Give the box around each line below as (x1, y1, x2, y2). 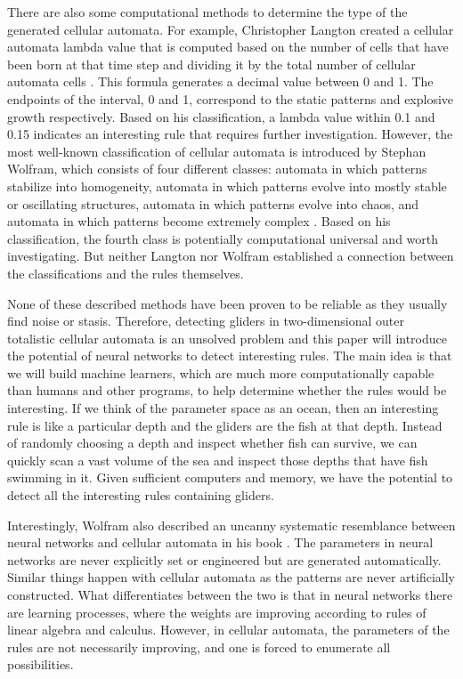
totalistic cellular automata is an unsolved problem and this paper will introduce (7, 328, 448, 347)
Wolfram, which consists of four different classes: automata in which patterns (7, 159, 427, 178)
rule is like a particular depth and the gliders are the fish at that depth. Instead (7, 416, 443, 434)
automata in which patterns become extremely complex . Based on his (7, 212, 391, 230)
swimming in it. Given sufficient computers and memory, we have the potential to (7, 468, 453, 487)
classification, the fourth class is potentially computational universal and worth (7, 229, 439, 247)
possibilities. (7, 655, 74, 674)
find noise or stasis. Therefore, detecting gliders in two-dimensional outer (7, 311, 404, 330)
